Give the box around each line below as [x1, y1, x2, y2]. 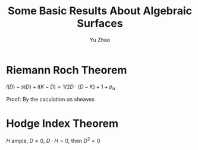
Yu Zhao [89, 36, 111, 43]
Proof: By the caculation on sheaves [6, 96, 95, 103]
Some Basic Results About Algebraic [8, 4, 192, 18]
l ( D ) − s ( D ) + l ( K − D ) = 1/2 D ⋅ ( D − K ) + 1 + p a [6, 83, 115, 91]
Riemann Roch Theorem [6, 63, 127, 76]
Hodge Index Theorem [6, 117, 119, 130]
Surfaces [77, 17, 123, 30]
